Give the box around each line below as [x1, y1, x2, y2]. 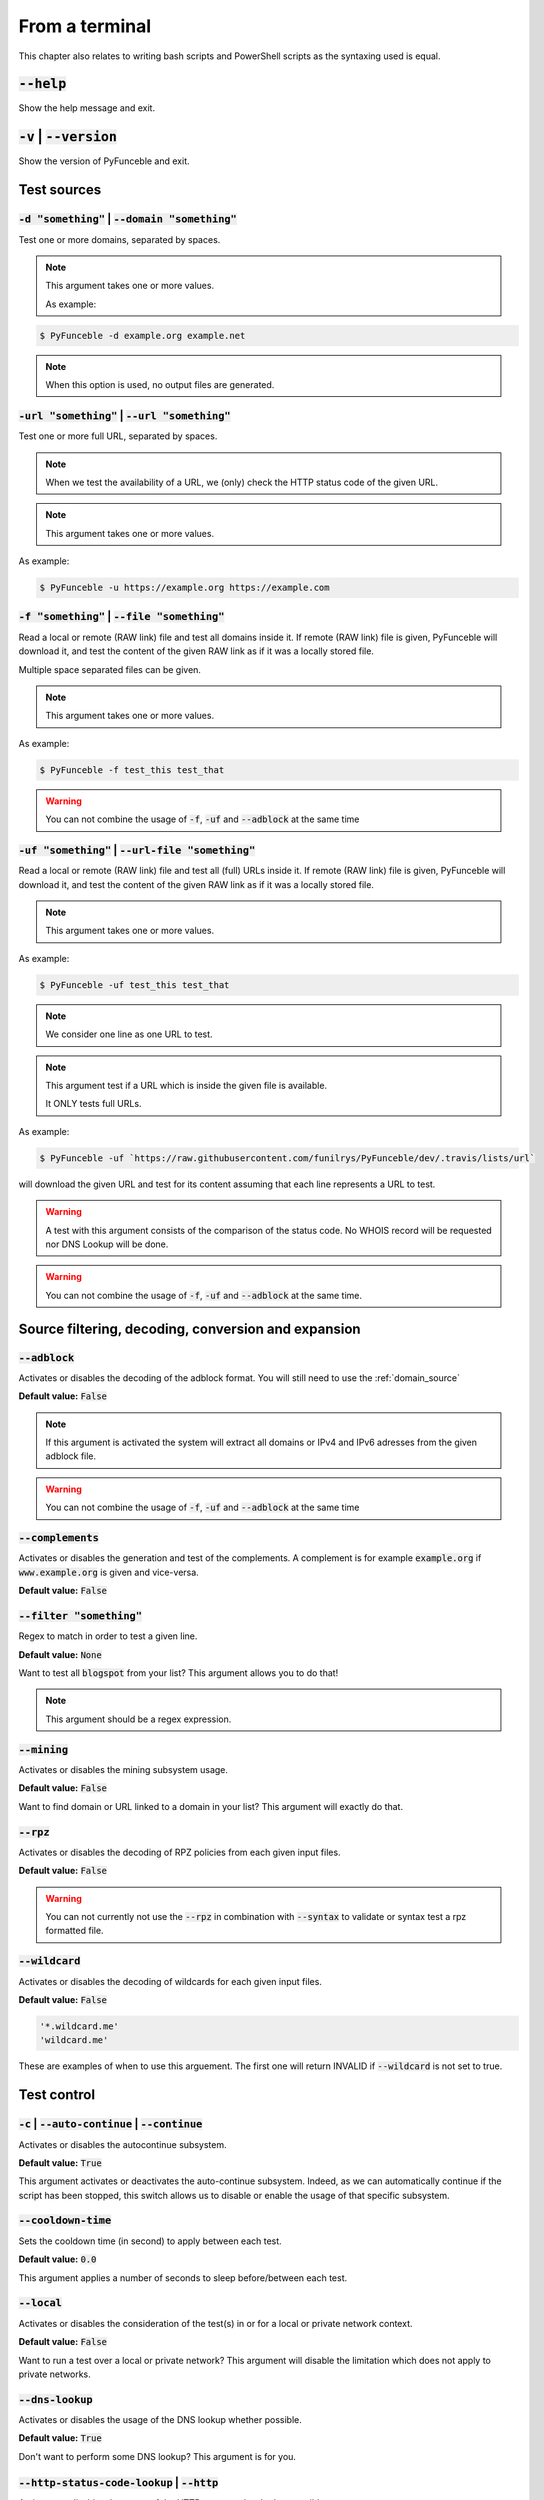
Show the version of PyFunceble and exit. [18, 155, 190, 167]
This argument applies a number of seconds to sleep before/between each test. [18, 2271, 348, 2284]
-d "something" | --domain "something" [18, 212, 237, 226]
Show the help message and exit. [18, 102, 155, 114]
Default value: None [18, 1648, 102, 1660]
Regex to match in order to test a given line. [18, 1630, 198, 1642]
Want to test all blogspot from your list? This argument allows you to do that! [18, 1667, 339, 1679]
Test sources [18, 181, 102, 199]
